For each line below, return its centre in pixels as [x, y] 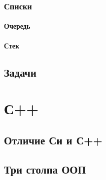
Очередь [17, 26]
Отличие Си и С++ [53, 140]
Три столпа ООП [45, 169]
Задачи [20, 72]
